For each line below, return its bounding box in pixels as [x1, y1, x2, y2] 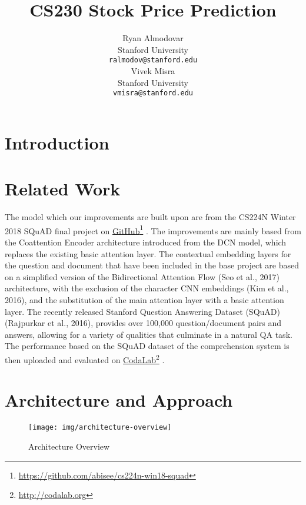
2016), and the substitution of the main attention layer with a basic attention [5, 293, 284, 305]
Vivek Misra [131, 64, 175, 77]
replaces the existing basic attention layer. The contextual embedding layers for [5, 247, 291, 260]
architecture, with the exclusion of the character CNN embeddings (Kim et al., [5, 282, 289, 294]
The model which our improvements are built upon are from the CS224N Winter [5, 211, 296, 223]
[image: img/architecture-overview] [28, 423, 172, 432]
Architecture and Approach [5, 388, 233, 412]
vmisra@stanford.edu [112, 89, 194, 98]
